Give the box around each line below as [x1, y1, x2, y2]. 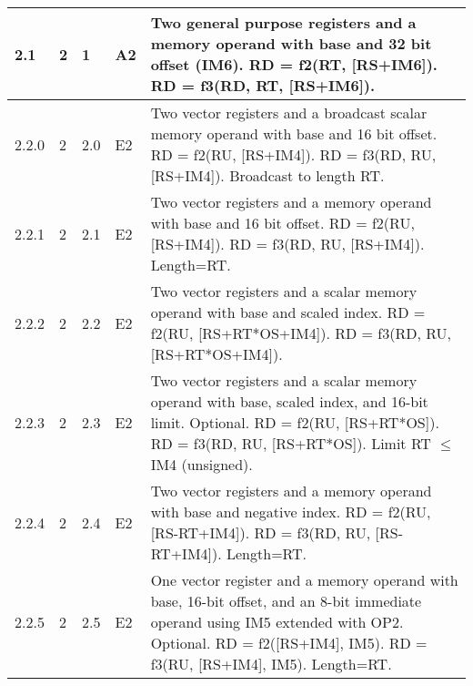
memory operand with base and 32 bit [150, 33, 432, 54]
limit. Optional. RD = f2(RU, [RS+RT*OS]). [150, 412, 439, 433]
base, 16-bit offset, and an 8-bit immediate [150, 590, 422, 611]
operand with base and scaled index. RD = [150, 302, 426, 323]
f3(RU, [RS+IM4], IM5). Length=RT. [150, 653, 392, 674]
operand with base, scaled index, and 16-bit [150, 391, 428, 412]
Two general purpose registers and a [150, 12, 417, 33]
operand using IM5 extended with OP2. [150, 611, 404, 632]
